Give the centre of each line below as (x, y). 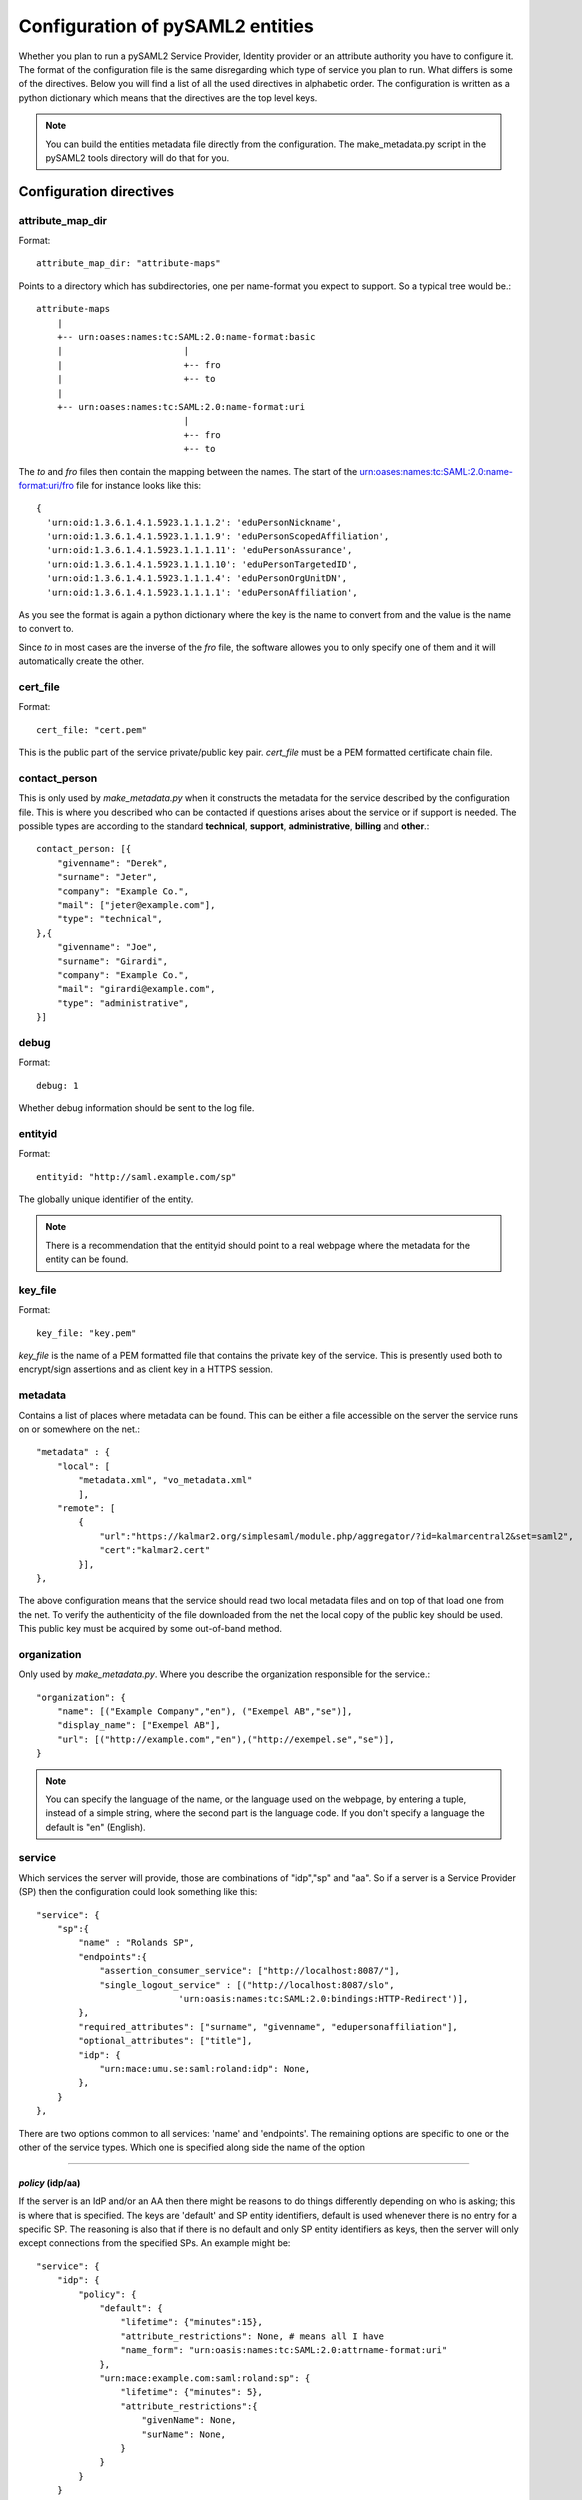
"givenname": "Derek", (112, 863)
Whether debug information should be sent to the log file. (136, 1108)
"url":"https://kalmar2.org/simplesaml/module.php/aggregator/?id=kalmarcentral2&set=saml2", (336, 1536)
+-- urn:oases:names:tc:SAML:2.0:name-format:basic (186, 336)
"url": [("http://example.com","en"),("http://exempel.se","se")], (225, 1739)
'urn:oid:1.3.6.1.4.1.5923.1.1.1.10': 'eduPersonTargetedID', (202, 564)
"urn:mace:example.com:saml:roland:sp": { (205, 2378)
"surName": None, (184, 2434)
